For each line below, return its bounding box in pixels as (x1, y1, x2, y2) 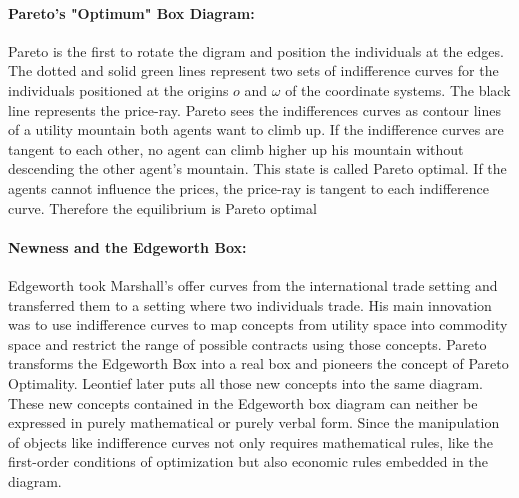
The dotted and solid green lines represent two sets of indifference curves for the (8, 60, 499, 81)
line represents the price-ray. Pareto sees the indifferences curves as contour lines (8, 99, 501, 120)
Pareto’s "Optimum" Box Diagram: (8, 2, 255, 23)
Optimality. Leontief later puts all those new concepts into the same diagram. (8, 372, 484, 393)
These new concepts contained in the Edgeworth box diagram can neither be (8, 392, 478, 413)
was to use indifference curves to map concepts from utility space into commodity (8, 314, 508, 335)
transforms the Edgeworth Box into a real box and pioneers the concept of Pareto (8, 353, 509, 374)
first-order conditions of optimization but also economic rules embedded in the (8, 451, 488, 472)
